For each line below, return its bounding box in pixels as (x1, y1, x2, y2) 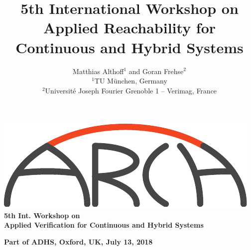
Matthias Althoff (73, 66, 124, 76)
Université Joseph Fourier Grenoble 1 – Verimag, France (45, 85, 217, 95)
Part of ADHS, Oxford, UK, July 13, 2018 (4, 237, 153, 247)
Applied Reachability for (43, 17, 216, 38)
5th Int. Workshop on (4, 210, 80, 220)
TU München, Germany (94, 76, 167, 86)
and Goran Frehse (128, 66, 184, 76)
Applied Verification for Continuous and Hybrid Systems (4, 220, 204, 230)
